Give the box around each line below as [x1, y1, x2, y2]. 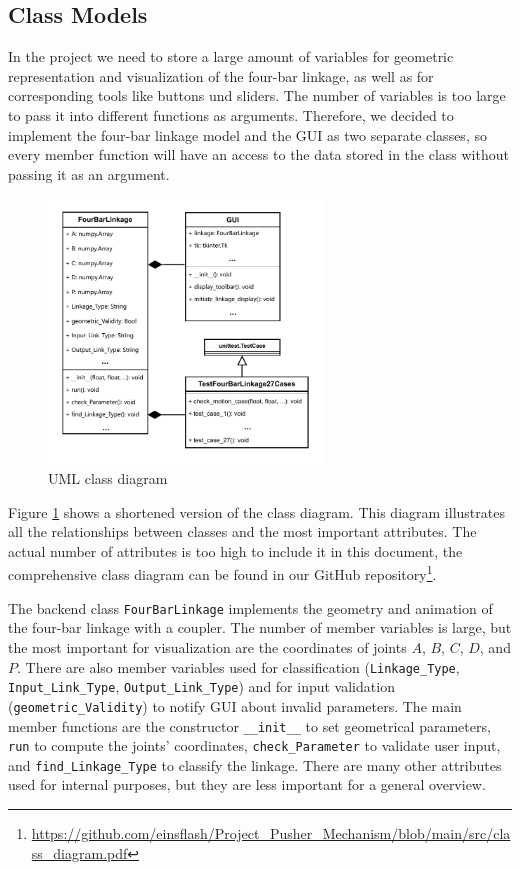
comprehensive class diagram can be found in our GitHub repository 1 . [8, 561, 437, 585]
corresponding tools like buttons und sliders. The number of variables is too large [8, 85, 506, 106]
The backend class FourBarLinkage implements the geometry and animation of [8, 597, 493, 618]
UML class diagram [48, 468, 168, 489]
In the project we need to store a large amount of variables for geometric [8, 46, 454, 67]
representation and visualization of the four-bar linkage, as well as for [8, 65, 434, 86]
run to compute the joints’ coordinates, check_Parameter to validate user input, [8, 735, 501, 756]
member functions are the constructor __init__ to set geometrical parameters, [8, 715, 491, 736]
